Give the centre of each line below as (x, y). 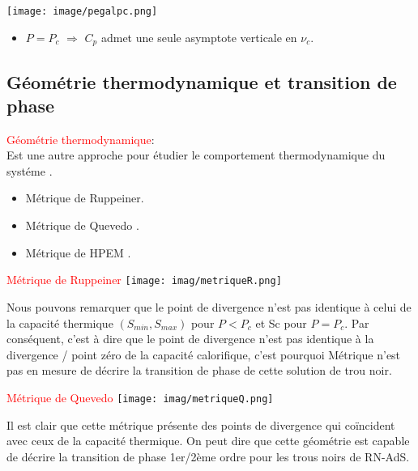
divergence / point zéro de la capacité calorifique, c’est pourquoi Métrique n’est (204, 354)
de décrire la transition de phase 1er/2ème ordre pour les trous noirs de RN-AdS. (208, 456)
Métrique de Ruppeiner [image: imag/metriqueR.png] (144, 280)
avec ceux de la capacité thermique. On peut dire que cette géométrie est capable (208, 441)
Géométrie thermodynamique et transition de (202, 81)
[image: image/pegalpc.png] (82, 11)
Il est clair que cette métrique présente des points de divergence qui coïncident (201, 424)
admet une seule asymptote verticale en (199, 37)
